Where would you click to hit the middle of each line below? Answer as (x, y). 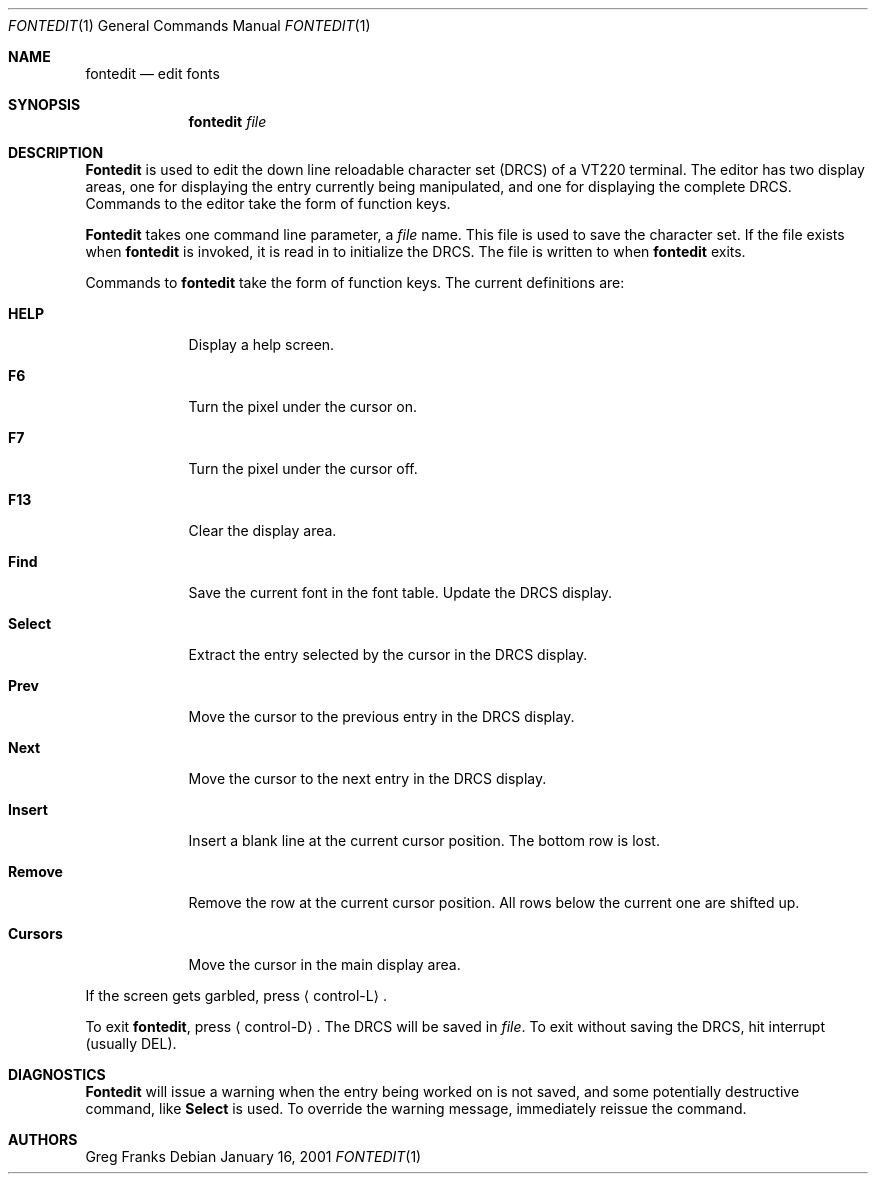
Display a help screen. (261, 344)
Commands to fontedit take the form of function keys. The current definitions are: (355, 282)
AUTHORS (43, 1139)
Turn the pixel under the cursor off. (303, 468)
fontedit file (227, 121)
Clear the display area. (262, 530)
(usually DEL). (131, 1043)
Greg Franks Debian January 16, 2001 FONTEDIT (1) (253, 1156)
